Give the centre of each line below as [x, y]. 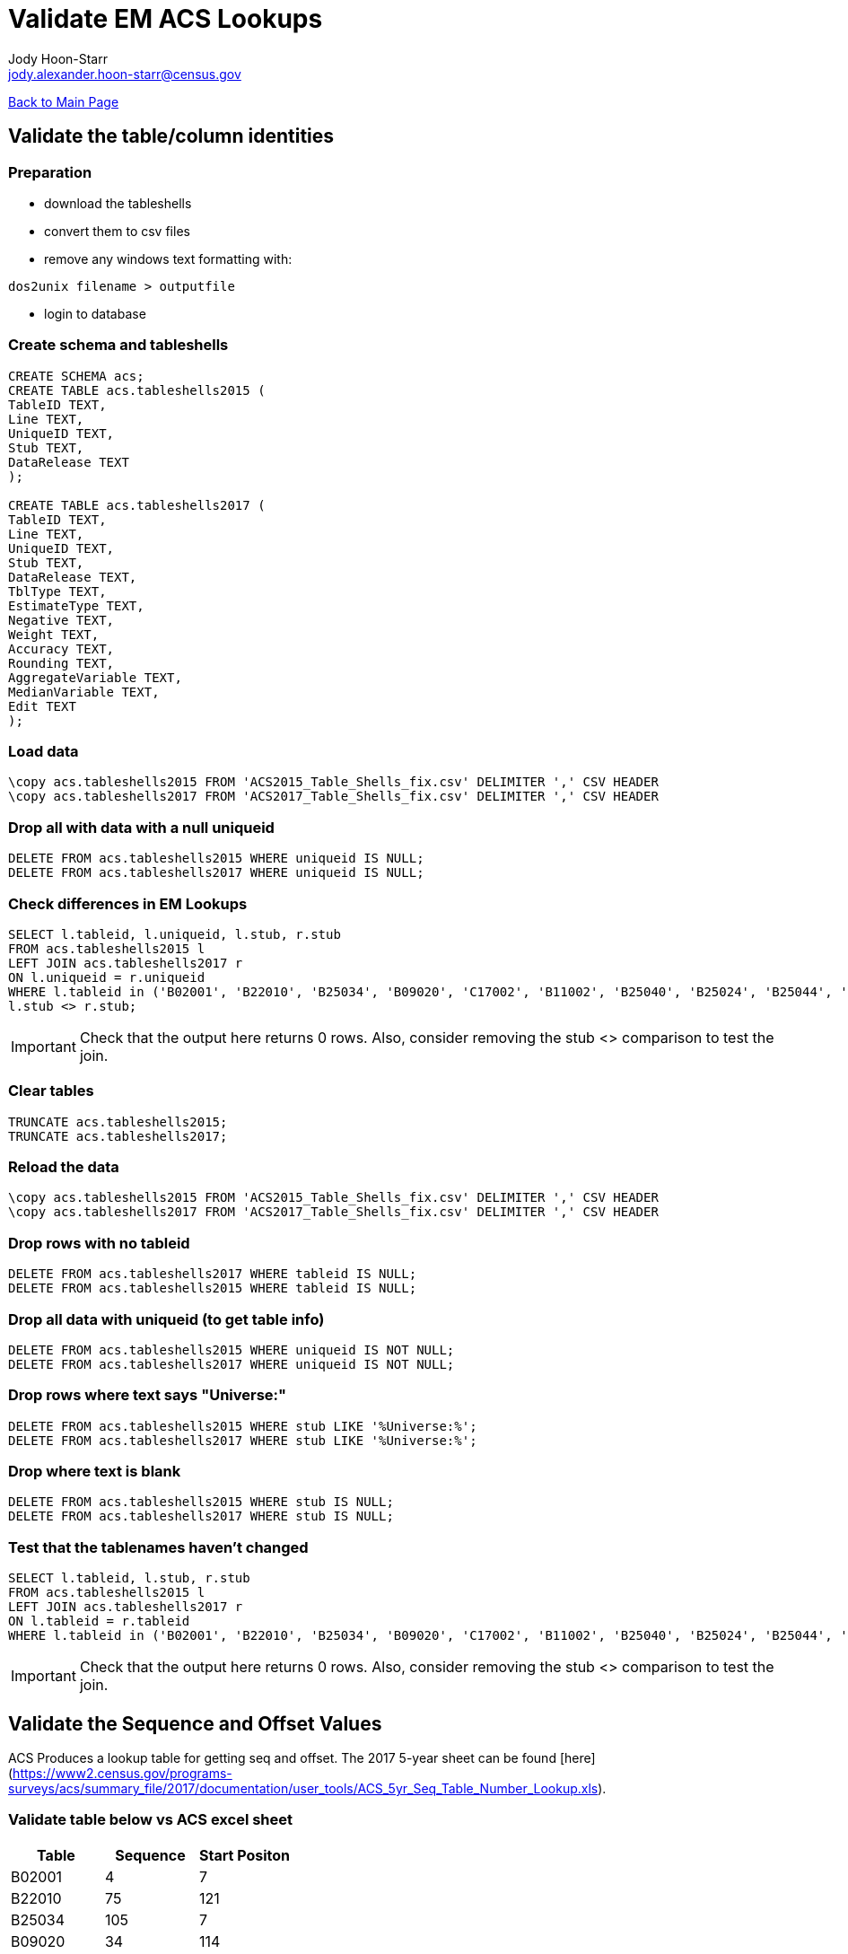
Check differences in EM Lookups [128, 903]
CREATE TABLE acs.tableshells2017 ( [137, 505]
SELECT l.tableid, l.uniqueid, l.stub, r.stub [175, 934]
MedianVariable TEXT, [84, 692]
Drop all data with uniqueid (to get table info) [166, 1319]
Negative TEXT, [61, 620]
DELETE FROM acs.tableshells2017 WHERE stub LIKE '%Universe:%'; [243, 1440]
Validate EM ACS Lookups [166, 19]
